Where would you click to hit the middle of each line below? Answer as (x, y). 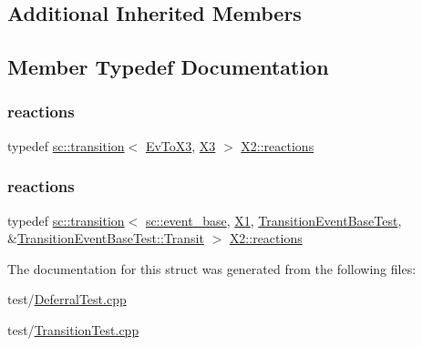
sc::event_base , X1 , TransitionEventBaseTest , (273, 220)
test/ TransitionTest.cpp (73, 329)
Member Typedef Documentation (168, 67)
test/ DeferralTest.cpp (67, 299)
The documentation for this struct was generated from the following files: (212, 268)
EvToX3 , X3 (180, 145)
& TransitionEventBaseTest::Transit (106, 238)
